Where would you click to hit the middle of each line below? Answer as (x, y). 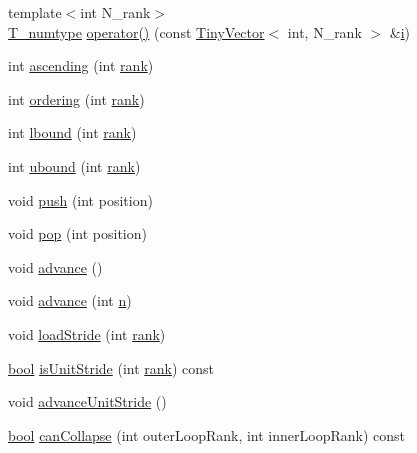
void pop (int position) (77, 233)
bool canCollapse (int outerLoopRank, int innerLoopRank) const (206, 434)
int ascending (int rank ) (81, 65)
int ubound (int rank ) (74, 165)
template (35, 12)
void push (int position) (80, 199)
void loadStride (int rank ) (87, 333)
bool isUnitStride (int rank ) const (111, 367)
